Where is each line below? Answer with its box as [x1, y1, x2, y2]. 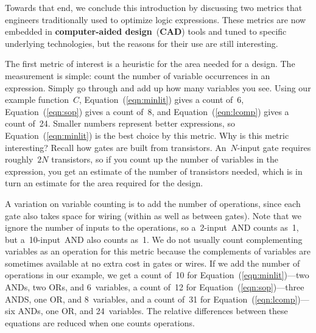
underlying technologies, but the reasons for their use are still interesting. [5, 37, 278, 49]
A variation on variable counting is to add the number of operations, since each [5, 197, 301, 209]
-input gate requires [237, 141, 311, 153]
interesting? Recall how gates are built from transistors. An [5, 141, 226, 153]
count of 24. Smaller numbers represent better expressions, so [5, 117, 235, 130]
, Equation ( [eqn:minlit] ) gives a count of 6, [79, 93, 244, 106]
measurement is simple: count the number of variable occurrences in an [5, 69, 270, 82]
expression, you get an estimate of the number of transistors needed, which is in [5, 164, 303, 177]
